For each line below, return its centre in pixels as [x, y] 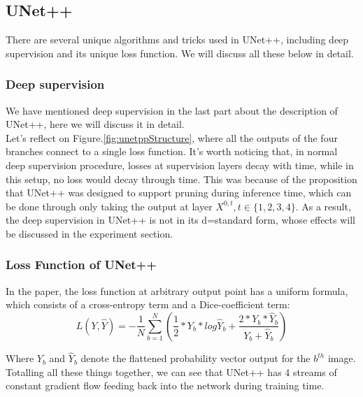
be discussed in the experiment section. [90, 233]
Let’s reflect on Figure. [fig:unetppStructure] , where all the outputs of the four [172, 137]
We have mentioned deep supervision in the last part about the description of [172, 110]
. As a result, [323, 206]
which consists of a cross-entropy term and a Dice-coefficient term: [148, 304]
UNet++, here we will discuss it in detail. [95, 124]
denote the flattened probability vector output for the [195, 358]
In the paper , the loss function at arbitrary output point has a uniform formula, [177, 290]
